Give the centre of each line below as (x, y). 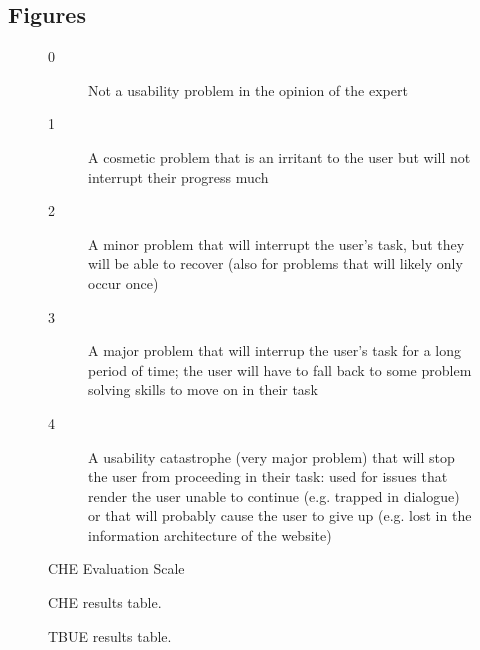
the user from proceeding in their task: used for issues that (268, 476)
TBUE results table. (110, 635)
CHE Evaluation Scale (116, 568)
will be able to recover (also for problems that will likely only (275, 263)
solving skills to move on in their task (203, 389)
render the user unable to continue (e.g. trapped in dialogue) (274, 495)
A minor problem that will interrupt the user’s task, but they (276, 243)
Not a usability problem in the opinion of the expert (248, 89)
